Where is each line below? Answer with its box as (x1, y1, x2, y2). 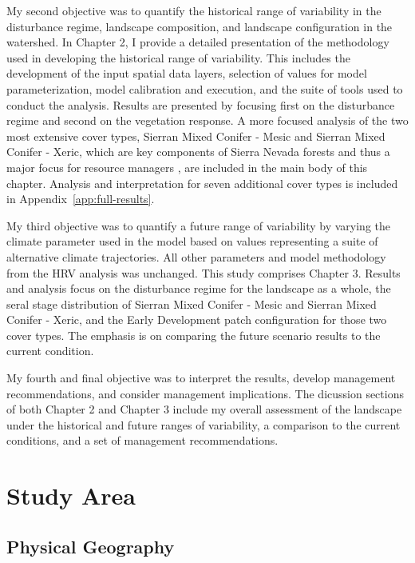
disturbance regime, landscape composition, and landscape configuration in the (6, 18, 393, 34)
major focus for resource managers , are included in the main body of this (6, 158, 368, 175)
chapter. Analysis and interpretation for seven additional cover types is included (6, 174, 398, 191)
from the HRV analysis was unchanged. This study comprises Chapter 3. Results (6, 264, 401, 281)
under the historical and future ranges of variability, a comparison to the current (6, 416, 401, 433)
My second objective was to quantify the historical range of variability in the (6, 2, 381, 18)
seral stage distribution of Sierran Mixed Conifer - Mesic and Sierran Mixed (6, 295, 377, 312)
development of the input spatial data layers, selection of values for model (6, 65, 367, 82)
